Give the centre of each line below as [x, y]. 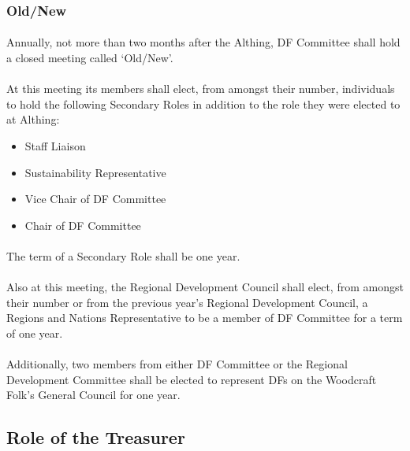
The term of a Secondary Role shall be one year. [123, 255]
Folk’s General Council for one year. [93, 395]
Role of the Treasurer [96, 437]
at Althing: [33, 119]
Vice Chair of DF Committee [95, 199]
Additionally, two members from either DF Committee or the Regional [177, 364]
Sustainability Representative [95, 172]
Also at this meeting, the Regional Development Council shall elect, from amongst [205, 287]
